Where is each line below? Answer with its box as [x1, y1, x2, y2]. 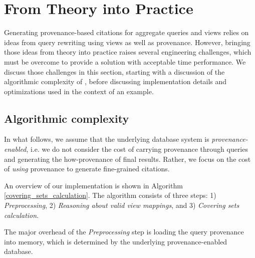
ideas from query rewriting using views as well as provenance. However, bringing [4, 37, 250, 47]
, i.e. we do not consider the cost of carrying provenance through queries [26, 144, 248, 154]
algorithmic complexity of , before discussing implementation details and [4, 76, 227, 87]
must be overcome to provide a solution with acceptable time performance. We [4, 56, 246, 67]
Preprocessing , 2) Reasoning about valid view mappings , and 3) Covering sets [4, 200, 239, 210]
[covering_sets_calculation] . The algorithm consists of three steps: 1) [4, 190, 216, 200]
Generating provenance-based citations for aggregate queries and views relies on [4, 27, 249, 38]
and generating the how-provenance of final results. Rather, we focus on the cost [4, 153, 251, 164]
